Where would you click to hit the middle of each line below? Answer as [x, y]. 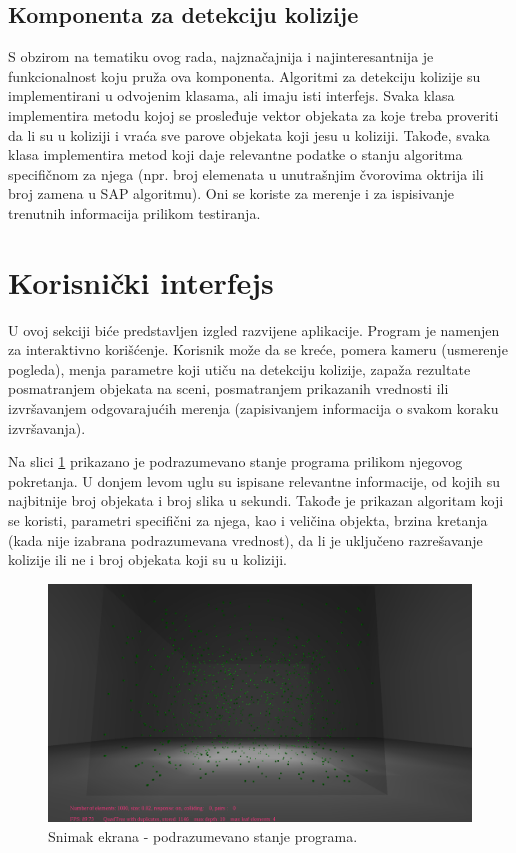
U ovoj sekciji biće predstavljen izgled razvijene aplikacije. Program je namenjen [254, 329]
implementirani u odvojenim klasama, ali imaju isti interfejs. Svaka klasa [231, 95]
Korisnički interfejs [141, 281]
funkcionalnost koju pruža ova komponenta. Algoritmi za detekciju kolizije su [244, 75]
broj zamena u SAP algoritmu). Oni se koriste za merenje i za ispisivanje [231, 193]
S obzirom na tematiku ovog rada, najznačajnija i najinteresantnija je [221, 56]
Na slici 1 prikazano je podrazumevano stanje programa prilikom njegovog [235, 461]
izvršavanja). [47, 427]
